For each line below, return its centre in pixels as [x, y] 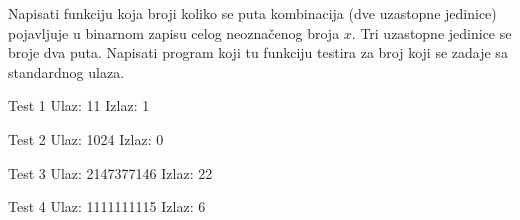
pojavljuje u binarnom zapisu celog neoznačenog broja [174, 32]
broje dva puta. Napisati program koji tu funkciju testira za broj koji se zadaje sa [258, 52]
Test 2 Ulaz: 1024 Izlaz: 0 [86, 138]
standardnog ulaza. [66, 71]
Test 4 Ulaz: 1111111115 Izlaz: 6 [107, 206]
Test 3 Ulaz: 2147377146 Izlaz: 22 [110, 172]
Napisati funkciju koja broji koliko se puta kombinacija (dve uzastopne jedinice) [252, 13]
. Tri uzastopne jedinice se [431, 32]
